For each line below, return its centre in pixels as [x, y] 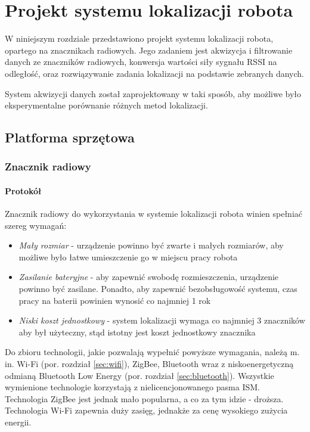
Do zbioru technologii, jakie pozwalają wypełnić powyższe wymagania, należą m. [152, 352]
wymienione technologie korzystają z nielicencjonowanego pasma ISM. [132, 387]
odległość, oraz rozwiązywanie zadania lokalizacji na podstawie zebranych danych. [154, 73]
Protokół [23, 190]
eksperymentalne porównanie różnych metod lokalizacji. [106, 105]
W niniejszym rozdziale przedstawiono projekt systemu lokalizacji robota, [139, 38]
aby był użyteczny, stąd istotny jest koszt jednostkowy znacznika [137, 332]
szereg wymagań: [36, 225]
